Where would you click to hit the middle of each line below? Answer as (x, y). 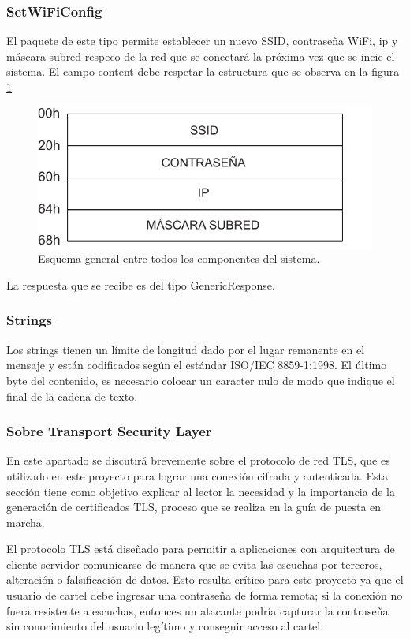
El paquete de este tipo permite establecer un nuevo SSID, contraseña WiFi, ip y (202, 41)
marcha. (26, 522)
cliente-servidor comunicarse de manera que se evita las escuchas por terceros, (194, 564)
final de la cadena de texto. (72, 396)
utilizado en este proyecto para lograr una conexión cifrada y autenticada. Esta (197, 475)
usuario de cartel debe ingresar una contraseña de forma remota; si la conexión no (205, 595)
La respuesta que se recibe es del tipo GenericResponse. (141, 284)
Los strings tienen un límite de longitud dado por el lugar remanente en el (186, 349)
